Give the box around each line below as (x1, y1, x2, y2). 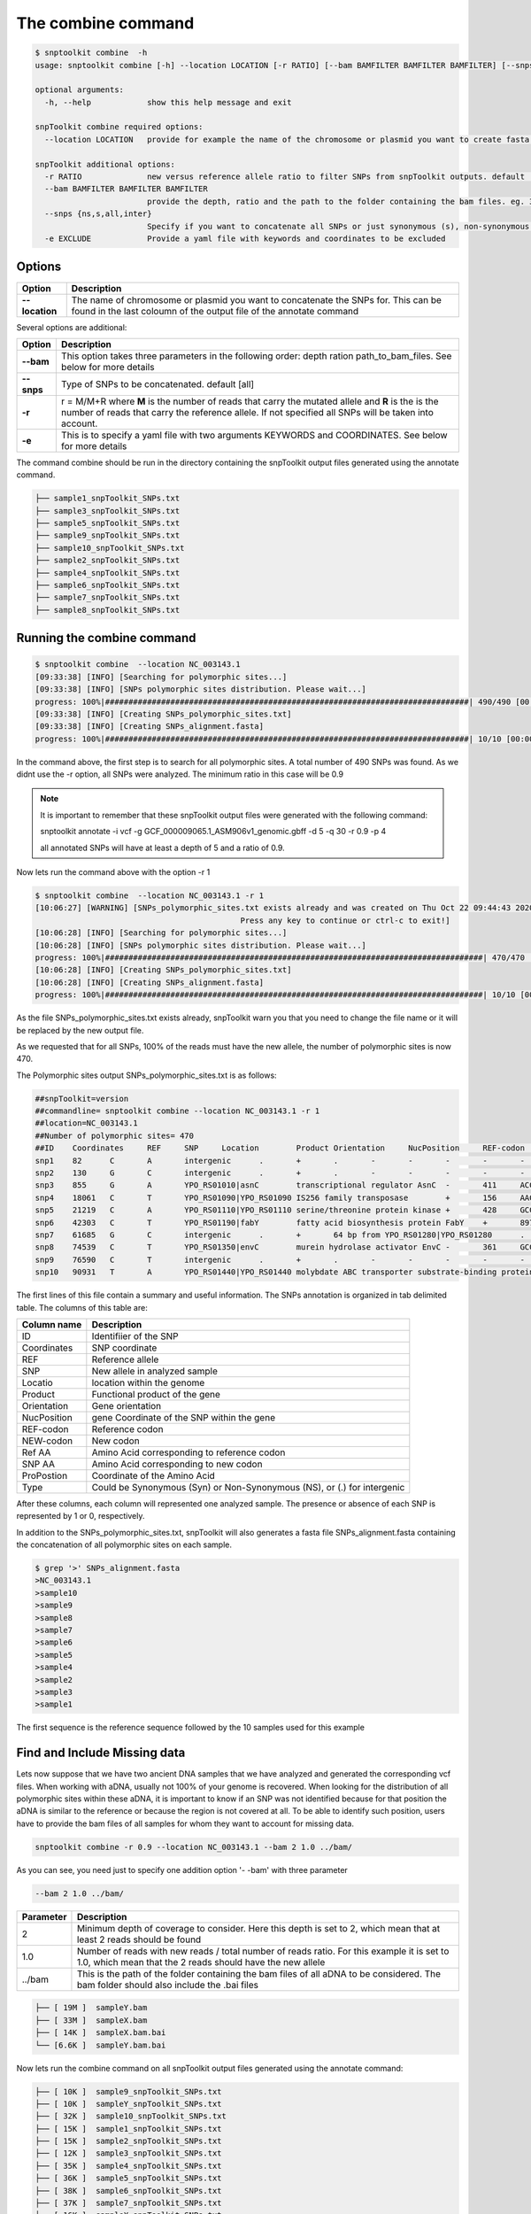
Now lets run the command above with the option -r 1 (16, 867, 211, 878)
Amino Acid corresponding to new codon (91, 1458, 263, 1470)
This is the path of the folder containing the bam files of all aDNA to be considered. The (76, 1967, 442, 1979)
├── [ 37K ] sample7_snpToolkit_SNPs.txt (35, 2198, 222, 2209)
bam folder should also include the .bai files (76, 1978, 258, 1991)
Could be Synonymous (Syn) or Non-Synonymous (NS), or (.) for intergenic (91, 1481, 405, 1493)
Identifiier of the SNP (91, 1329, 179, 1342)
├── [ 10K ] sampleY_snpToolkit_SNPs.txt (35, 2099, 222, 2109)
